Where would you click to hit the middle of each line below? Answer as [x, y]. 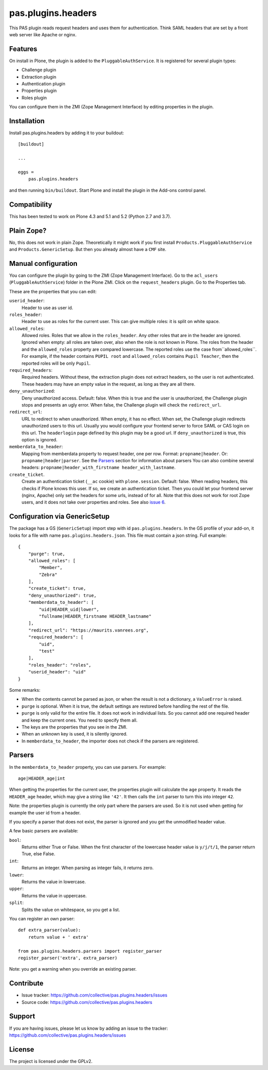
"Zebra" [48, 575]
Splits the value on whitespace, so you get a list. [71, 909]
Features [23, 49]
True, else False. [38, 854]
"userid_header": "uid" [57, 672]
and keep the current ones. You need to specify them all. [80, 720]
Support [22, 1016]
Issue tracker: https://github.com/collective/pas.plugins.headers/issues [95, 995]
